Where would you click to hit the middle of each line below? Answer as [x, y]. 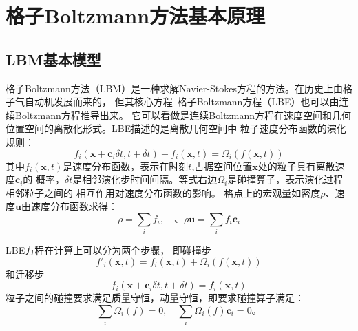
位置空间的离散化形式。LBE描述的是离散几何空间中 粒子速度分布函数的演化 [176, 128]
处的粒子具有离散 [296, 165]
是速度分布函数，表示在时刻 [126, 165]
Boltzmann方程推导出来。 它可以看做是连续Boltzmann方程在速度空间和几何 [183, 115]
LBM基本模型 [53, 59]
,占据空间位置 [222, 165]
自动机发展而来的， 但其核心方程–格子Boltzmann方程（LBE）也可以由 [182, 102]
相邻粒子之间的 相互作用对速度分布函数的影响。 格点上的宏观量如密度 [163, 192]
